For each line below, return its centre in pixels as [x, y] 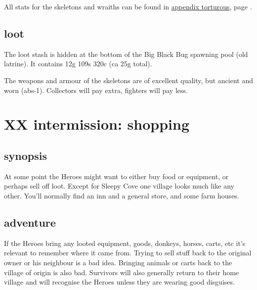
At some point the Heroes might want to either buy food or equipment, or [116, 176]
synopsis [25, 155]
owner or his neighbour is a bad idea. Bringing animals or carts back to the [118, 262]
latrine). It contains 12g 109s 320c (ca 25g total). [78, 64]
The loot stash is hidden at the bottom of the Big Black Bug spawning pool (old [126, 54]
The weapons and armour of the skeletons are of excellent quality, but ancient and [128, 80]
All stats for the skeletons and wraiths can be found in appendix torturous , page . [128, 6]
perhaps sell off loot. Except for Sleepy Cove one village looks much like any [119, 186]
